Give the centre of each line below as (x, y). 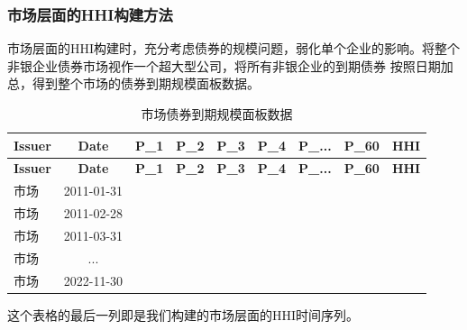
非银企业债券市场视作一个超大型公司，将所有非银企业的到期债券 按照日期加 (230, 65)
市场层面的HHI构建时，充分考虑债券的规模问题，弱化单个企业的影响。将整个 (234, 48)
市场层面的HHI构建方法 (90, 14)
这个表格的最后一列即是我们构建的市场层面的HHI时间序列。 (183, 314)
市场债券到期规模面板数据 (217, 114)
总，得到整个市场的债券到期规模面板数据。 (133, 83)
